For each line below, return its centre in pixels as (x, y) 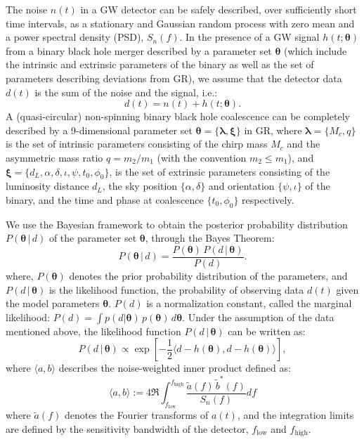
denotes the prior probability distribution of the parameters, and (208, 275)
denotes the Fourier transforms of (136, 415)
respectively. (268, 199)
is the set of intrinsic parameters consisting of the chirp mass (137, 144)
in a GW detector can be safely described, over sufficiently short (219, 9)
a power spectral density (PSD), (75, 37)
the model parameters (53, 303)
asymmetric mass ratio (54, 157)
